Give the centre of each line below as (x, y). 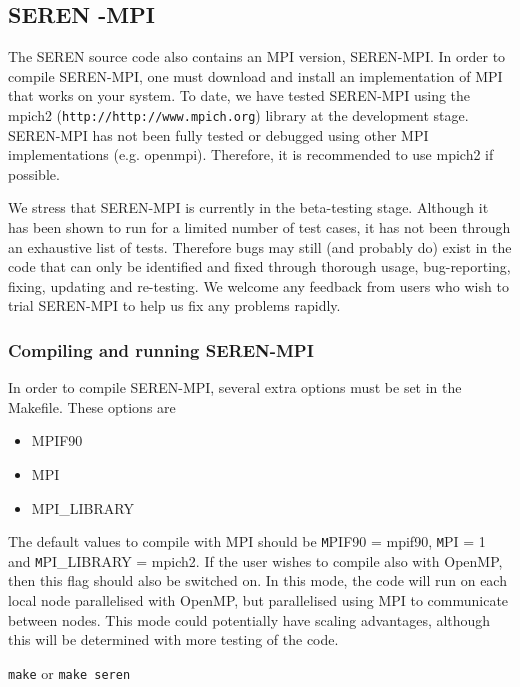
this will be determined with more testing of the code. (173, 639)
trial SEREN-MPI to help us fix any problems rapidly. (174, 305)
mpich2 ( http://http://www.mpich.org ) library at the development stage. (238, 114)
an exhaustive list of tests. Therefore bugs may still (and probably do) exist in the (260, 246)
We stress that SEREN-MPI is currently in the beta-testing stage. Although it (248, 207)
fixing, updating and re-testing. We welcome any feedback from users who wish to (258, 285)
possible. (34, 173)
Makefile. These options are (92, 406)
